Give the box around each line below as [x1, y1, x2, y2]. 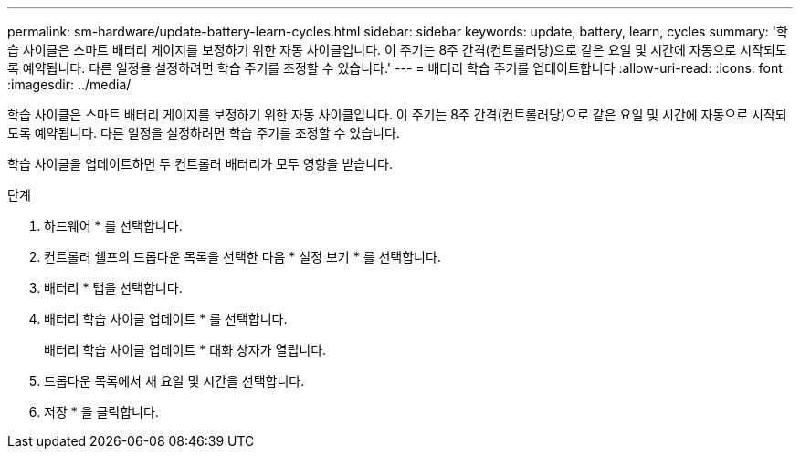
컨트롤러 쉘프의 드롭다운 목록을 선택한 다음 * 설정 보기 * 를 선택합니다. [44, 249, 441, 264]
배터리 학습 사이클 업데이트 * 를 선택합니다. [44, 311, 288, 326]
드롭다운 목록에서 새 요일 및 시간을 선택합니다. [44, 373, 305, 389]
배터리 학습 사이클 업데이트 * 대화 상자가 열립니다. [44, 342, 327, 358]
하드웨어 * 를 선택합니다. [44, 218, 183, 233]
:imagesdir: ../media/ [7, 77, 132, 92]
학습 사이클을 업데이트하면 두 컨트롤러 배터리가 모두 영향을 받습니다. [7, 156, 393, 171]
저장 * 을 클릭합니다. [44, 404, 159, 420]
